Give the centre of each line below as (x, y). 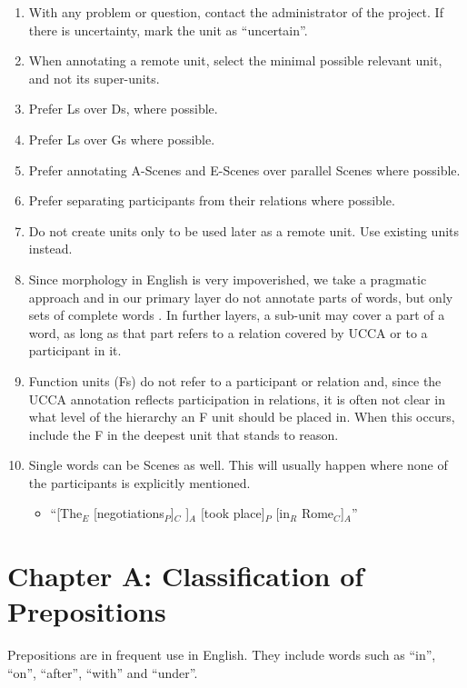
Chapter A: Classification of (186, 576)
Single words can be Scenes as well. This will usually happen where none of (238, 465)
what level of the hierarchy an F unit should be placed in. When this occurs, (242, 417)
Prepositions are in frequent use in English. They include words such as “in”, (222, 655)
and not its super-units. (94, 78)
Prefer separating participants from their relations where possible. (212, 200)
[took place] (233, 513)
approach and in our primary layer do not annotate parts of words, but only (241, 297)
